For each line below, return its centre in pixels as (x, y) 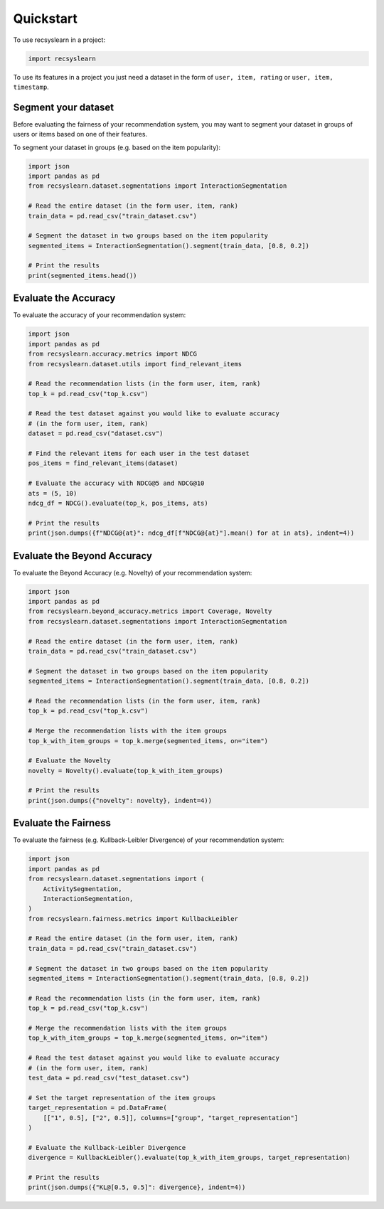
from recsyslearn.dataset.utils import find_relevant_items (135, 364)
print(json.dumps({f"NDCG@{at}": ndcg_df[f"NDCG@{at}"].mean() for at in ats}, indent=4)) (191, 533)
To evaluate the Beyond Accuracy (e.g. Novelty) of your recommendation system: (133, 572)
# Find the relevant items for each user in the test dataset (139, 454)
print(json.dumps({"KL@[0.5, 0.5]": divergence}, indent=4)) (137, 1187)
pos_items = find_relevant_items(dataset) (103, 463)
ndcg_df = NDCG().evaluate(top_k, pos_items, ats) (118, 503)
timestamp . (31, 87)
